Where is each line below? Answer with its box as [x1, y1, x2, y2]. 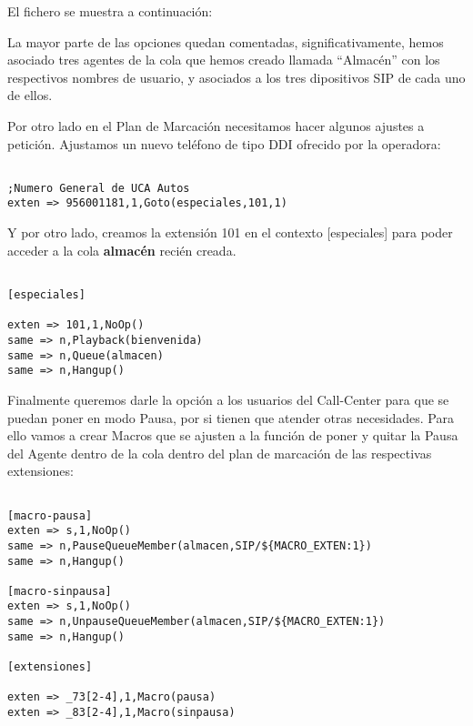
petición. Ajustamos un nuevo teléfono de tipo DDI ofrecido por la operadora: [7, 134, 441, 153]
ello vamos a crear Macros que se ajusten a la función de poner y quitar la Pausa [7, 426, 458, 445]
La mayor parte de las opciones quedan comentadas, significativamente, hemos [7, 32, 444, 51]
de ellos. [7, 86, 53, 105]
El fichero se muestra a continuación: [7, 2, 213, 20]
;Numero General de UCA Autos [7, 181, 190, 195]
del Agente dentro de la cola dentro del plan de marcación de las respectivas [7, 443, 432, 462]
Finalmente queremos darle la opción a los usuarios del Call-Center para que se [7, 389, 449, 408]
